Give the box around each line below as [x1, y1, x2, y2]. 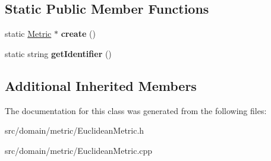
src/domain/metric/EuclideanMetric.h [5, 124, 144, 137]
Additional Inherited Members [5, 76, 197, 94]
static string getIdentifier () [5, 47, 112, 59]
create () [61, 27, 96, 40]
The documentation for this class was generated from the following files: [5, 104, 267, 116]
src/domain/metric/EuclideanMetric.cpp [5, 144, 153, 156]
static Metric [5, 27, 52, 40]
